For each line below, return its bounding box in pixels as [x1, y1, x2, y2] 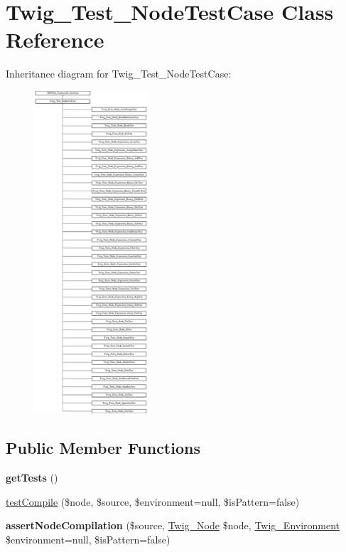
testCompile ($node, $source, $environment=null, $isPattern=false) [6, 494, 300, 509]
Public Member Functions [6, 437, 200, 459]
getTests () [6, 470, 58, 485]
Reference [6, 25, 104, 54]
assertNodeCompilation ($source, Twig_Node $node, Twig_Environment [6, 518, 340, 533]
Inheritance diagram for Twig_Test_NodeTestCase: [6, 66, 232, 81]
